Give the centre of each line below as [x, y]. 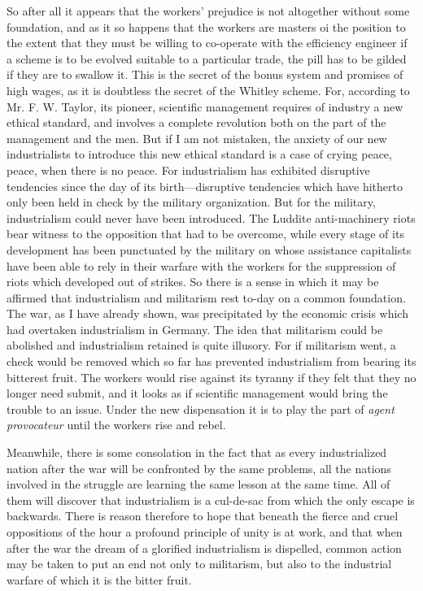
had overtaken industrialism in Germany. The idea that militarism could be [195, 329]
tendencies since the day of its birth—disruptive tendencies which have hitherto [205, 186]
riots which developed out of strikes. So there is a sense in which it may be [193, 282]
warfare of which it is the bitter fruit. [99, 579]
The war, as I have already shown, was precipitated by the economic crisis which [207, 313]
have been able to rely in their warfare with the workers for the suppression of [201, 265]
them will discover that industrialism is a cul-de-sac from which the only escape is [211, 500]
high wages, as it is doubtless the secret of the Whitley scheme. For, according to [208, 90]
